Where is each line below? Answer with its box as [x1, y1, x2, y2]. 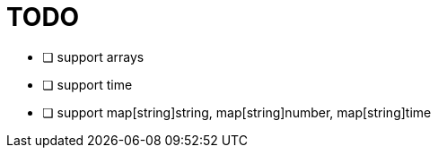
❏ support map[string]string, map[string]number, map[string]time [42, 104, 432, 120]
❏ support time [42, 76, 133, 92]
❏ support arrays [42, 48, 145, 65]
